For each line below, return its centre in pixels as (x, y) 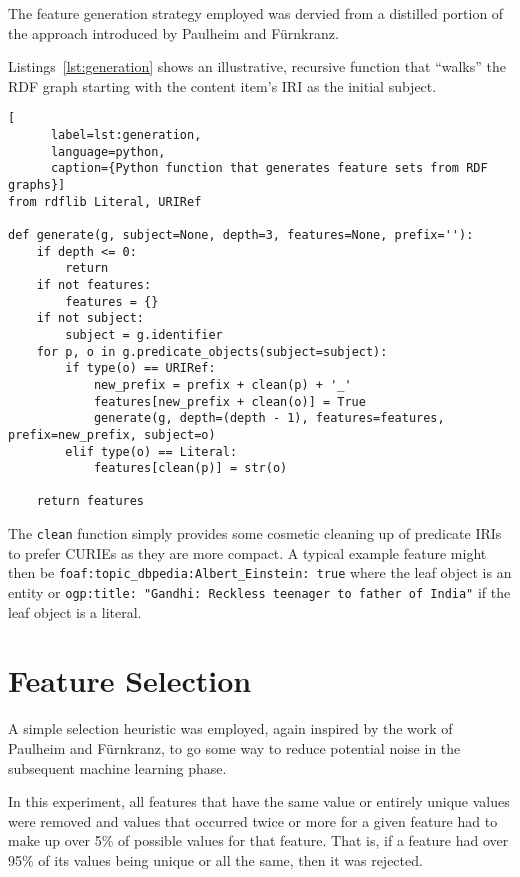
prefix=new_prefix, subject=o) (112, 434)
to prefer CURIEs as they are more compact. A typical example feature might (247, 552)
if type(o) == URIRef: (140, 368)
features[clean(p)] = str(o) (190, 468)
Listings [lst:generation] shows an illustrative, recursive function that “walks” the (257, 66)
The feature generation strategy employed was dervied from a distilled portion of (256, 13)
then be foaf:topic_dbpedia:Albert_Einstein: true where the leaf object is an (260, 572)
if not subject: (90, 318)
